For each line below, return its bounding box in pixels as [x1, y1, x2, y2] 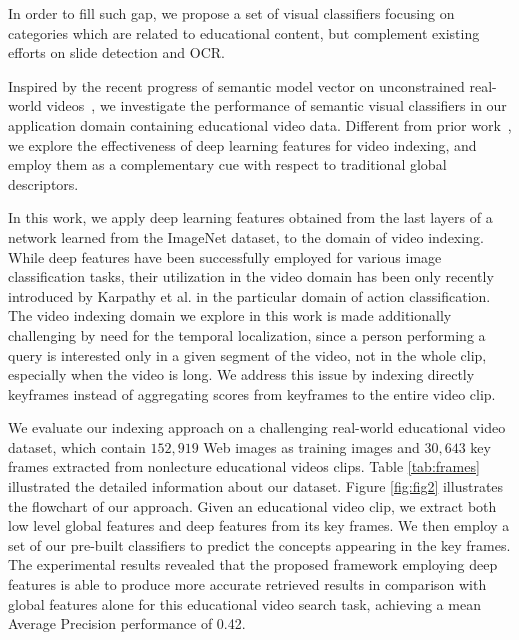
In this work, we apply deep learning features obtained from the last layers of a [8, 207, 493, 228]
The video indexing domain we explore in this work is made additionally [8, 305, 452, 326]
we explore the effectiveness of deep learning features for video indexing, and [8, 134, 477, 155]
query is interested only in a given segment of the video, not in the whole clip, [8, 344, 487, 365]
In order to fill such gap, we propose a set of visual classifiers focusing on [8, 3, 455, 23]
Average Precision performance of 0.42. [8, 613, 246, 634]
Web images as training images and [203, 436, 420, 457]
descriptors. [8, 173, 79, 194]
